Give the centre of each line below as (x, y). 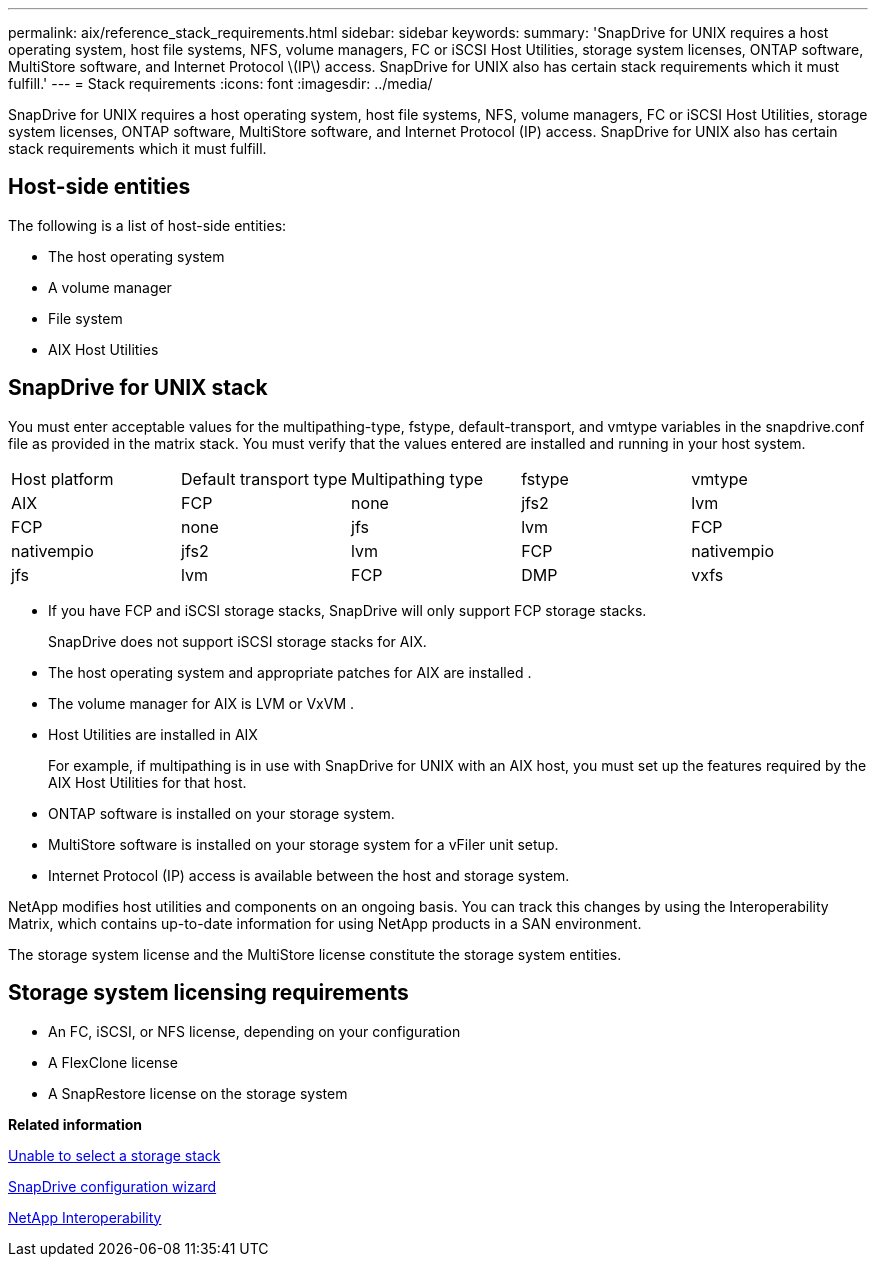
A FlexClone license (113, 1062)
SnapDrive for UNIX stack (138, 388)
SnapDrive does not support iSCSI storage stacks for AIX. (237, 641)
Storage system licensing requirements (208, 993)
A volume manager (110, 287)
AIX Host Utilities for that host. (147, 782)
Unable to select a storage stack (114, 1155)
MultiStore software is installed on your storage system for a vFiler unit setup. (303, 844)
